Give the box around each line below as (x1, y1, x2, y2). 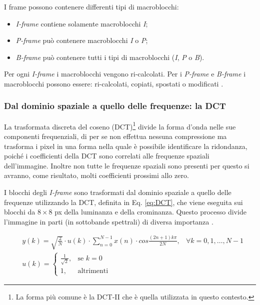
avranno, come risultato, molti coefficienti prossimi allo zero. (4, 170, 189, 180)
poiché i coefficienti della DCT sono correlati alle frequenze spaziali (4, 150, 209, 161)
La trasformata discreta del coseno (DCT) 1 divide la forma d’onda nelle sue (4, 119, 236, 131)
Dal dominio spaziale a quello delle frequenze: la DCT (4, 99, 226, 112)
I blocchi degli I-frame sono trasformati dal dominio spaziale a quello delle (4, 187, 231, 197)
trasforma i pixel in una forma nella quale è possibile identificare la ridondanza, (4, 140, 247, 151)
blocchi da (4, 206, 35, 217)
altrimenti (77, 267, 108, 274)
